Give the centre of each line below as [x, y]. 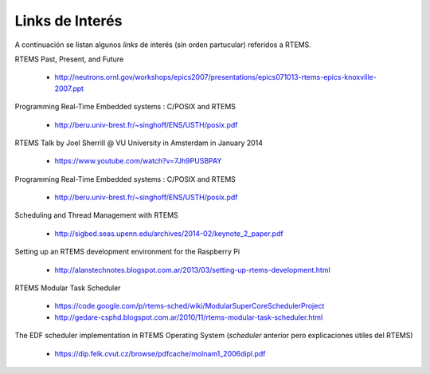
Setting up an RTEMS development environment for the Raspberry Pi [127, 252]
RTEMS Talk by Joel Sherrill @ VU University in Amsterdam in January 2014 [139, 143]
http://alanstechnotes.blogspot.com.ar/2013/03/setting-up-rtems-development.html [192, 270]
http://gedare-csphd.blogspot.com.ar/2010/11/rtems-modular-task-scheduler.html [189, 317]
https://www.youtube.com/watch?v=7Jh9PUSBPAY [138, 161]
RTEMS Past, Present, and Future [69, 59]
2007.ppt [69, 89]
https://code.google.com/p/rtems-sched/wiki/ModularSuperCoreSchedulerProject [190, 306]
